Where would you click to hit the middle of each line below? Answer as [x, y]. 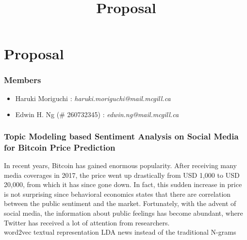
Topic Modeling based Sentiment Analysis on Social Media [121, 136]
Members [23, 80]
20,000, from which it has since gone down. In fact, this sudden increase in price [123, 184]
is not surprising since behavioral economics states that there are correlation [117, 194]
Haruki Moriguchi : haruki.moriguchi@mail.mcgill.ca [93, 98]
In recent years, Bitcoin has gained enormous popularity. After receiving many [120, 165]
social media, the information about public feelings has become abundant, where [123, 213]
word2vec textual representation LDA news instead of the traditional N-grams [120, 232]
